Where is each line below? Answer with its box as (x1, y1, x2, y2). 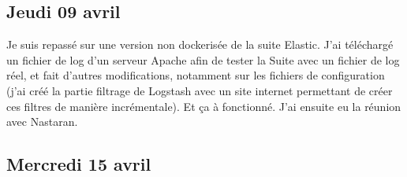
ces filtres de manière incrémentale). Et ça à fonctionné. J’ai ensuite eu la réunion (6, 98, 401, 114)
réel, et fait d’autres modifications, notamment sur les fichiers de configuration (6, 67, 385, 83)
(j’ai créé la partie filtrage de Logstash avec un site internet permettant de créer (6, 82, 393, 98)
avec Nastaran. (6, 113, 78, 130)
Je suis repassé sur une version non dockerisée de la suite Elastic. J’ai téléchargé (6, 36, 394, 53)
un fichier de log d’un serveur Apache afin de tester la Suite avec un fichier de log (6, 51, 400, 68)
